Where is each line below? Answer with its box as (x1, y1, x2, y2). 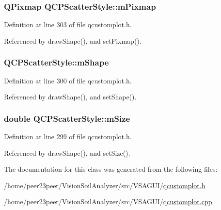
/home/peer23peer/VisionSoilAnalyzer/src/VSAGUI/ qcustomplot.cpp (4, 196, 212, 207)
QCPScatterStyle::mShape (4, 56, 109, 68)
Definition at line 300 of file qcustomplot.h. (4, 75, 132, 85)
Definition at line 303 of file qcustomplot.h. (4, 19, 132, 30)
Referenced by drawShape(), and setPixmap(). (4, 35, 142, 46)
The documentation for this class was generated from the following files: (4, 164, 218, 174)
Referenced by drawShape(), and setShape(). (4, 92, 137, 102)
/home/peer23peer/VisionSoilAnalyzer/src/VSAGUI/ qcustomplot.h (4, 180, 205, 190)
